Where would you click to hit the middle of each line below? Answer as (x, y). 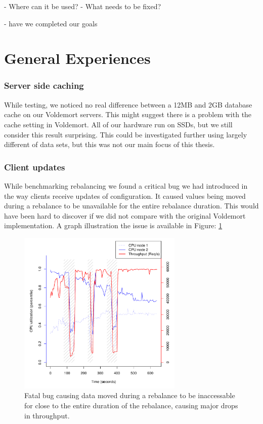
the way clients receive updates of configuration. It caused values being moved (125, 196)
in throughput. (47, 415)
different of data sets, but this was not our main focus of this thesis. (109, 144)
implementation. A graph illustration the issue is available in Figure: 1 (113, 225)
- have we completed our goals (51, 23)
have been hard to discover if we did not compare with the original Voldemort (125, 215)
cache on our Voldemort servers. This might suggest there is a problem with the (128, 114)
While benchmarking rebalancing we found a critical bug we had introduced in (126, 185)
